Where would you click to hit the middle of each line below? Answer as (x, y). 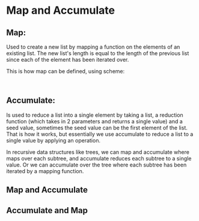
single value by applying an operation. (54, 140)
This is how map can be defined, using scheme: (66, 71)
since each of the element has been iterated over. (68, 60)
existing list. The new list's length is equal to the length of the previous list (98, 53)
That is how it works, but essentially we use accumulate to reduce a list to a (100, 134)
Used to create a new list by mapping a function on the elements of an (93, 47)
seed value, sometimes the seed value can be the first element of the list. (97, 128)
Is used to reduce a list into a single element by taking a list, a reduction (95, 115)
